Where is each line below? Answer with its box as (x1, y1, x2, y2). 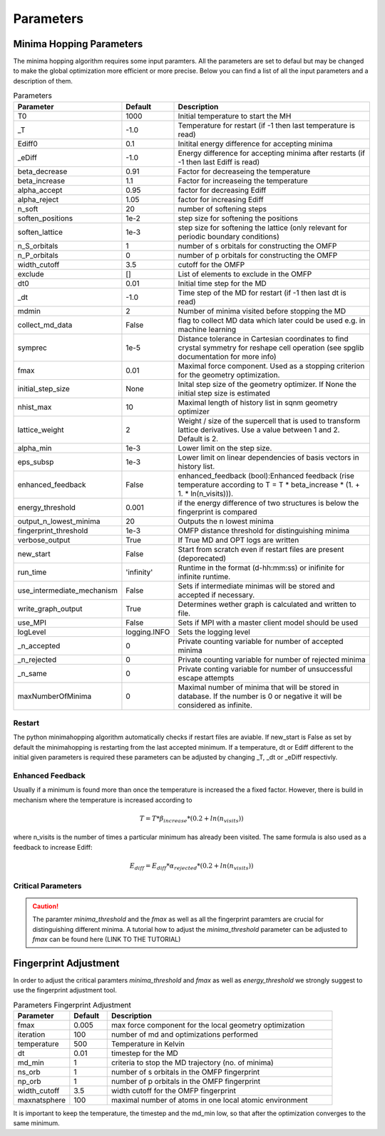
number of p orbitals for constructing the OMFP (178, 250, 338, 260)
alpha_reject (17, 194, 59, 204)
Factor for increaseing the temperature (178, 176, 308, 186)
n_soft (17, 203, 38, 213)
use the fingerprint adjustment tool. (13, 986, 117, 995)
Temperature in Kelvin (111, 1039, 185, 1049)
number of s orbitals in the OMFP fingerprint (111, 1067, 260, 1077)
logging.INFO (125, 627, 170, 637)
